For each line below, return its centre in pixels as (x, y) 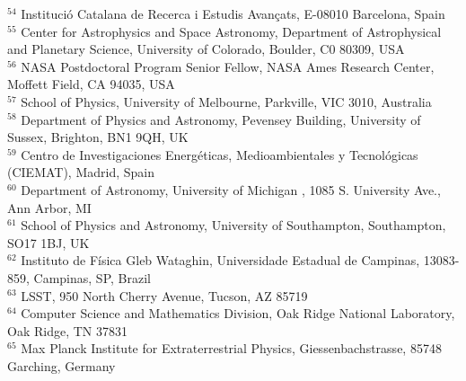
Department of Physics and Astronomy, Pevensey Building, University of (221, 119)
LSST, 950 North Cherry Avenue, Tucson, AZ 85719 (164, 295)
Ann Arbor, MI (49, 207)
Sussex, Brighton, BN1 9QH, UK (98, 137)
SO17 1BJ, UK (48, 242)
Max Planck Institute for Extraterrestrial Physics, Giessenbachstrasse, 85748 (231, 348)
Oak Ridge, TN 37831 (67, 330)
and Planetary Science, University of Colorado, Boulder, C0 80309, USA (206, 49)
